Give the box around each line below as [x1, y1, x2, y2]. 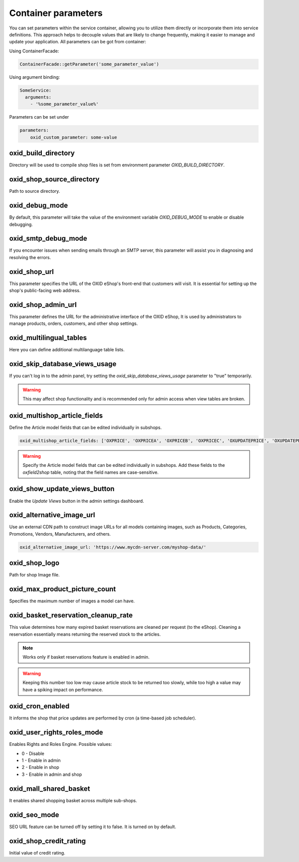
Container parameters [9, 7, 103, 18]
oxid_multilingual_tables [9, 334, 87, 342]
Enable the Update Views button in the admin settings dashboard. [9, 498, 145, 504]
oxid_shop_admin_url [9, 300, 77, 309]
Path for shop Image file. [9, 572, 60, 578]
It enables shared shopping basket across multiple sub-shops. [9, 797, 137, 803]
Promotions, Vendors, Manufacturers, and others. [9, 531, 111, 537]
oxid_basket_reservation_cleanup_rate [9, 611, 133, 620]
